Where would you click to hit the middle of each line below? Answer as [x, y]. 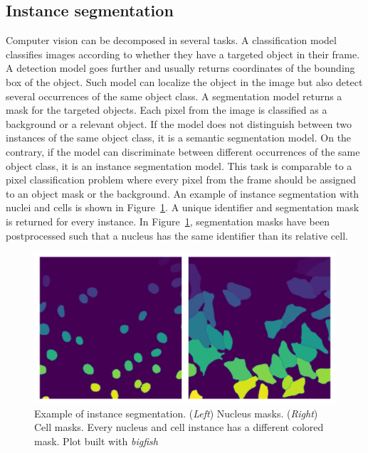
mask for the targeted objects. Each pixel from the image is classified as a [167, 110]
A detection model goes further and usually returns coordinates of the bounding [180, 68]
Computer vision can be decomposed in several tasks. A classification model [171, 40]
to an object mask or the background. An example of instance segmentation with [183, 193]
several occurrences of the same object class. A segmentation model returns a [174, 96]
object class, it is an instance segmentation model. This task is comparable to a [179, 165]
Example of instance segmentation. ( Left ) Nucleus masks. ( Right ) [176, 413]
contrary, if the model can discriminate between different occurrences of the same [183, 151]
